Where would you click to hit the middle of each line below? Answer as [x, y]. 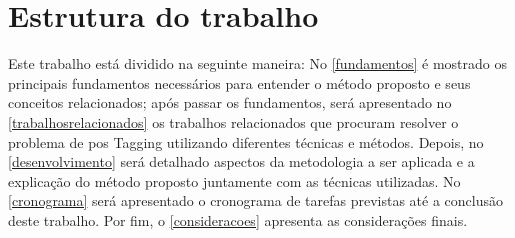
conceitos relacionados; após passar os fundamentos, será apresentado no [230, 102]
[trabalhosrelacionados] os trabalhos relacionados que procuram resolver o [233, 121]
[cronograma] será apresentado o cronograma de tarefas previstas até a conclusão [256, 200]
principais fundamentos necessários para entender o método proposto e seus [239, 82]
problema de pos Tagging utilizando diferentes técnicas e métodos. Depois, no [246, 141]
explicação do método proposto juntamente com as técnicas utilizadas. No [234, 180]
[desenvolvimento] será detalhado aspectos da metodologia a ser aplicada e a [241, 161]
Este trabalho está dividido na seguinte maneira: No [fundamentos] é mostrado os [257, 63]
